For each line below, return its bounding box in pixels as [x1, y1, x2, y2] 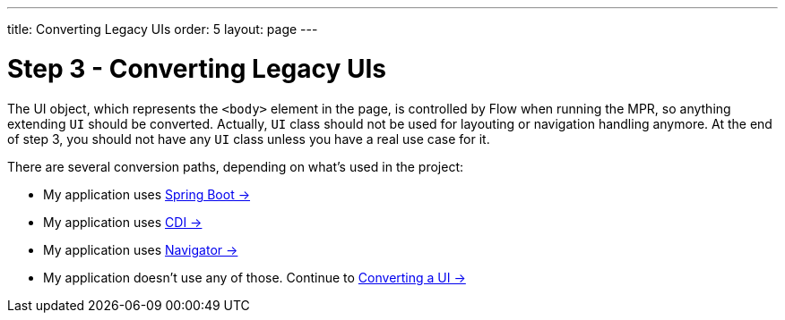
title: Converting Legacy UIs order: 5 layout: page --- [7, 21, 318, 37]
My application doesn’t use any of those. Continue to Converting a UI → [43, 269, 466, 285]
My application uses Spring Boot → [43, 186, 251, 202]
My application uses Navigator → [43, 241, 238, 257]
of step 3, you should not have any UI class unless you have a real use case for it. [7, 131, 490, 147]
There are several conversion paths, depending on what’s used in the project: [7, 158, 464, 174]
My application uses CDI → [43, 214, 203, 230]
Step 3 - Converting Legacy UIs [7, 53, 387, 84]
